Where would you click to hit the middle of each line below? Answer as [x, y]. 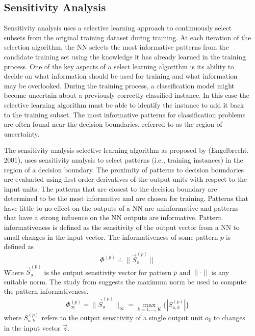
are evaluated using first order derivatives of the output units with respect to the [126, 179]
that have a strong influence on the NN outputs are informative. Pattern [113, 217]
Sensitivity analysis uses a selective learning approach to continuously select [118, 28]
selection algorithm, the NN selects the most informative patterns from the [116, 47]
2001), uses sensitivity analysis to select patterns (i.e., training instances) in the [124, 159]
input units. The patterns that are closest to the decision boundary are [111, 188]
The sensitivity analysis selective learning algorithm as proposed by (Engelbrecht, [127, 150]
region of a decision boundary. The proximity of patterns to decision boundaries [124, 169]
